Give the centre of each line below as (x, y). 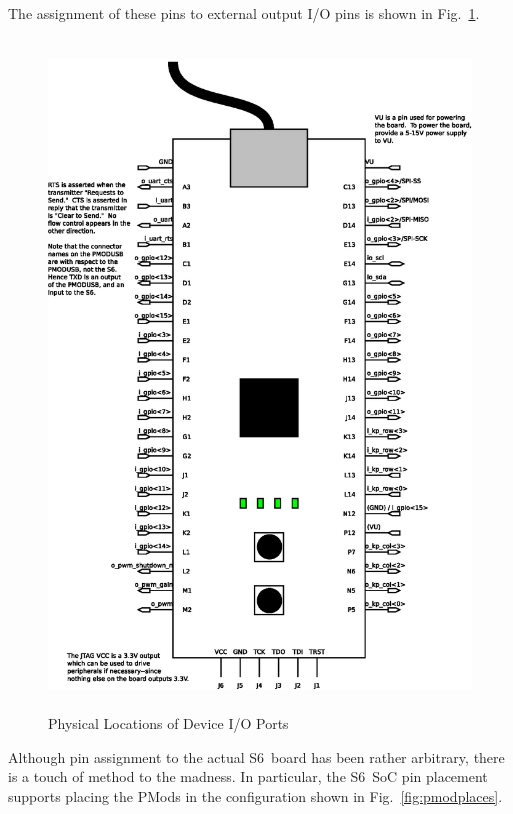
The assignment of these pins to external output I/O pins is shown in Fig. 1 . (244, 13)
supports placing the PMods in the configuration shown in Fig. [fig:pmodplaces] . (255, 795)
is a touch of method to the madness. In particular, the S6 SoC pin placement (248, 776)
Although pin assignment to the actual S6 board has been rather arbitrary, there (256, 756)
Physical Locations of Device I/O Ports (168, 723)
